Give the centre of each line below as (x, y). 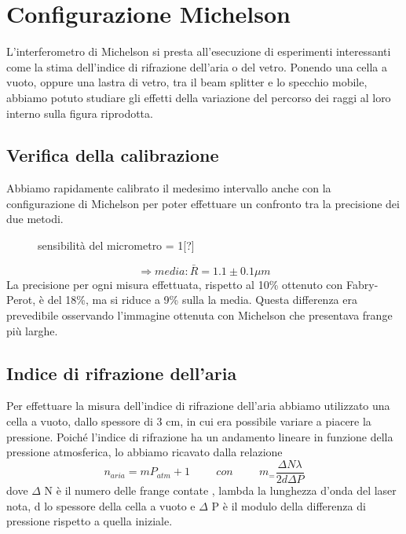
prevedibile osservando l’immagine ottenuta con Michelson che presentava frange (199, 315)
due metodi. (35, 219)
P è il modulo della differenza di (289, 505)
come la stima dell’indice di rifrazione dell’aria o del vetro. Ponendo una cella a (197, 66)
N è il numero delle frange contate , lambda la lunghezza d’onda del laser (220, 490)
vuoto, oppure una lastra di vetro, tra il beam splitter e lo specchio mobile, (187, 82)
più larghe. (32, 330)
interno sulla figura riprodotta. (80, 113)
